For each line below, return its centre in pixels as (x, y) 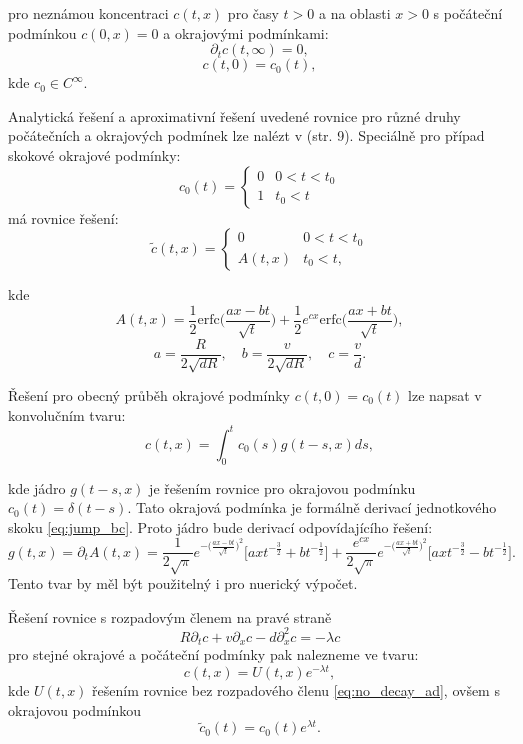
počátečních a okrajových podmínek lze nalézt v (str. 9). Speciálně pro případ (246, 135)
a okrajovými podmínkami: (246, 32)
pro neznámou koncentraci (88, 13)
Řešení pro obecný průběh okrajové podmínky (149, 395)
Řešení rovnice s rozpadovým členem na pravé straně (170, 616)
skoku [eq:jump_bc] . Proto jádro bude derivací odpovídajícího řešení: (220, 526)
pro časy (253, 13)
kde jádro (37, 487)
